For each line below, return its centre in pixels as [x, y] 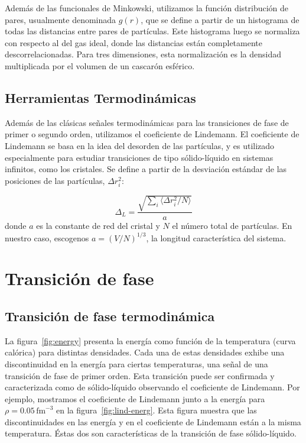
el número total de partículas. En [232, 226]
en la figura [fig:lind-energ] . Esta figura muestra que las [157, 410]
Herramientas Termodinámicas [100, 97]
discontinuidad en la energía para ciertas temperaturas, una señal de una [136, 363]
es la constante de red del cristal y [98, 226]
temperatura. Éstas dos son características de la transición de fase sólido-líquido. [151, 433]
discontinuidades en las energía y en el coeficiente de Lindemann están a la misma [153, 421]
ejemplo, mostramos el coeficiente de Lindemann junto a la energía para [135, 398]
